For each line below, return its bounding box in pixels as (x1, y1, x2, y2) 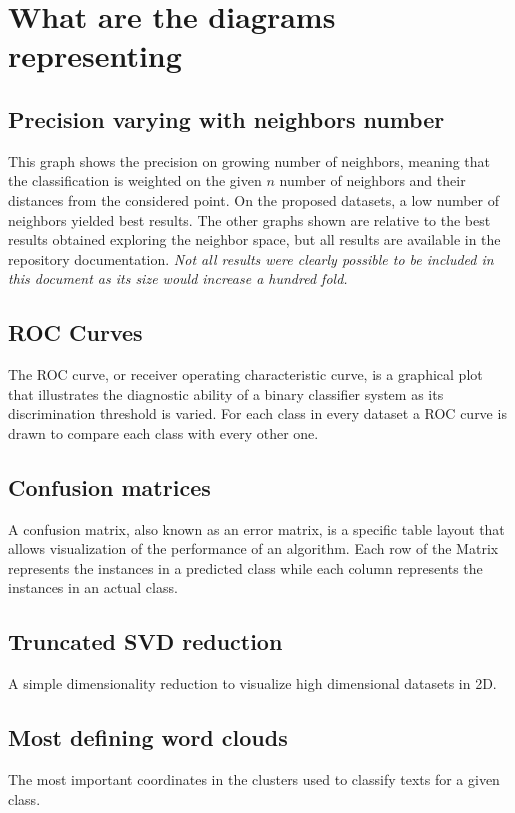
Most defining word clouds (8, 722, 288, 753)
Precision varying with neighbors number (8, 103, 445, 134)
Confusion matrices (8, 471, 211, 502)
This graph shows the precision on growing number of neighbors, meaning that (8, 150, 491, 171)
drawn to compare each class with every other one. (8, 422, 319, 443)
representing (8, 35, 182, 76)
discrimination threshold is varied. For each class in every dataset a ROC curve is (8, 403, 507, 424)
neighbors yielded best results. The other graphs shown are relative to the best (8, 209, 491, 230)
